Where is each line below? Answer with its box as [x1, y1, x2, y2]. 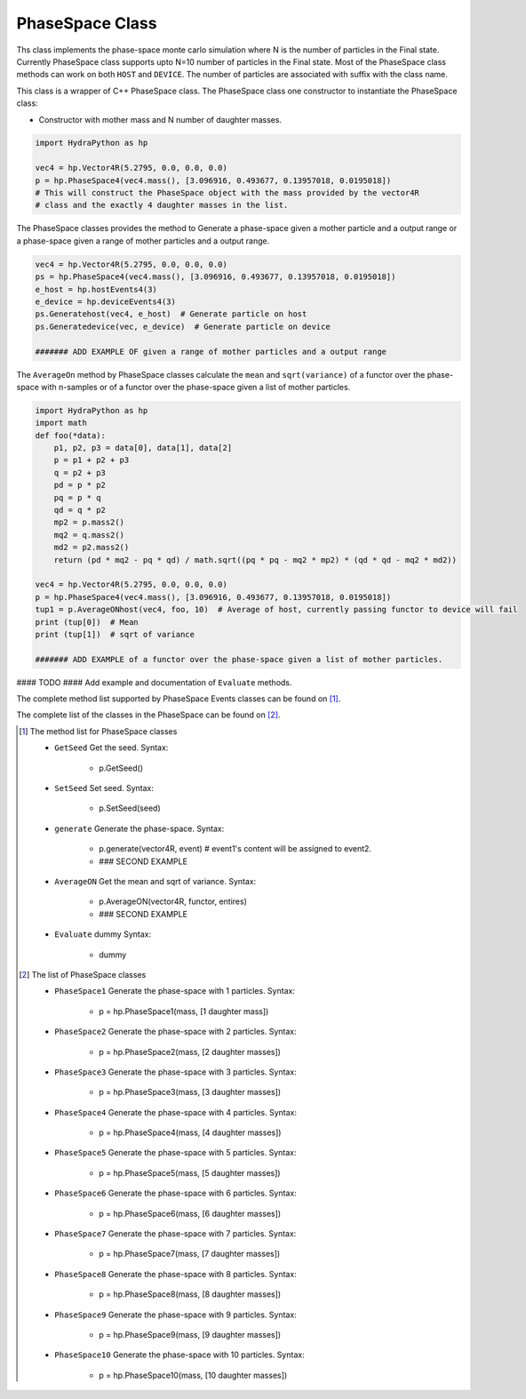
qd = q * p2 [53, 505, 107, 516]
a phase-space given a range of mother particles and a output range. [16, 236, 270, 246]
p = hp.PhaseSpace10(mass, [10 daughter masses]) [99, 1370, 288, 1380]
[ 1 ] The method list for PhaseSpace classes [19, 725, 178, 737]
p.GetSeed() [99, 763, 144, 773]
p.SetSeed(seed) [99, 803, 162, 813]
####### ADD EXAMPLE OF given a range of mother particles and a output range [35, 347, 387, 356]
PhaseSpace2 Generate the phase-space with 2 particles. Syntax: [54, 1027, 297, 1037]
